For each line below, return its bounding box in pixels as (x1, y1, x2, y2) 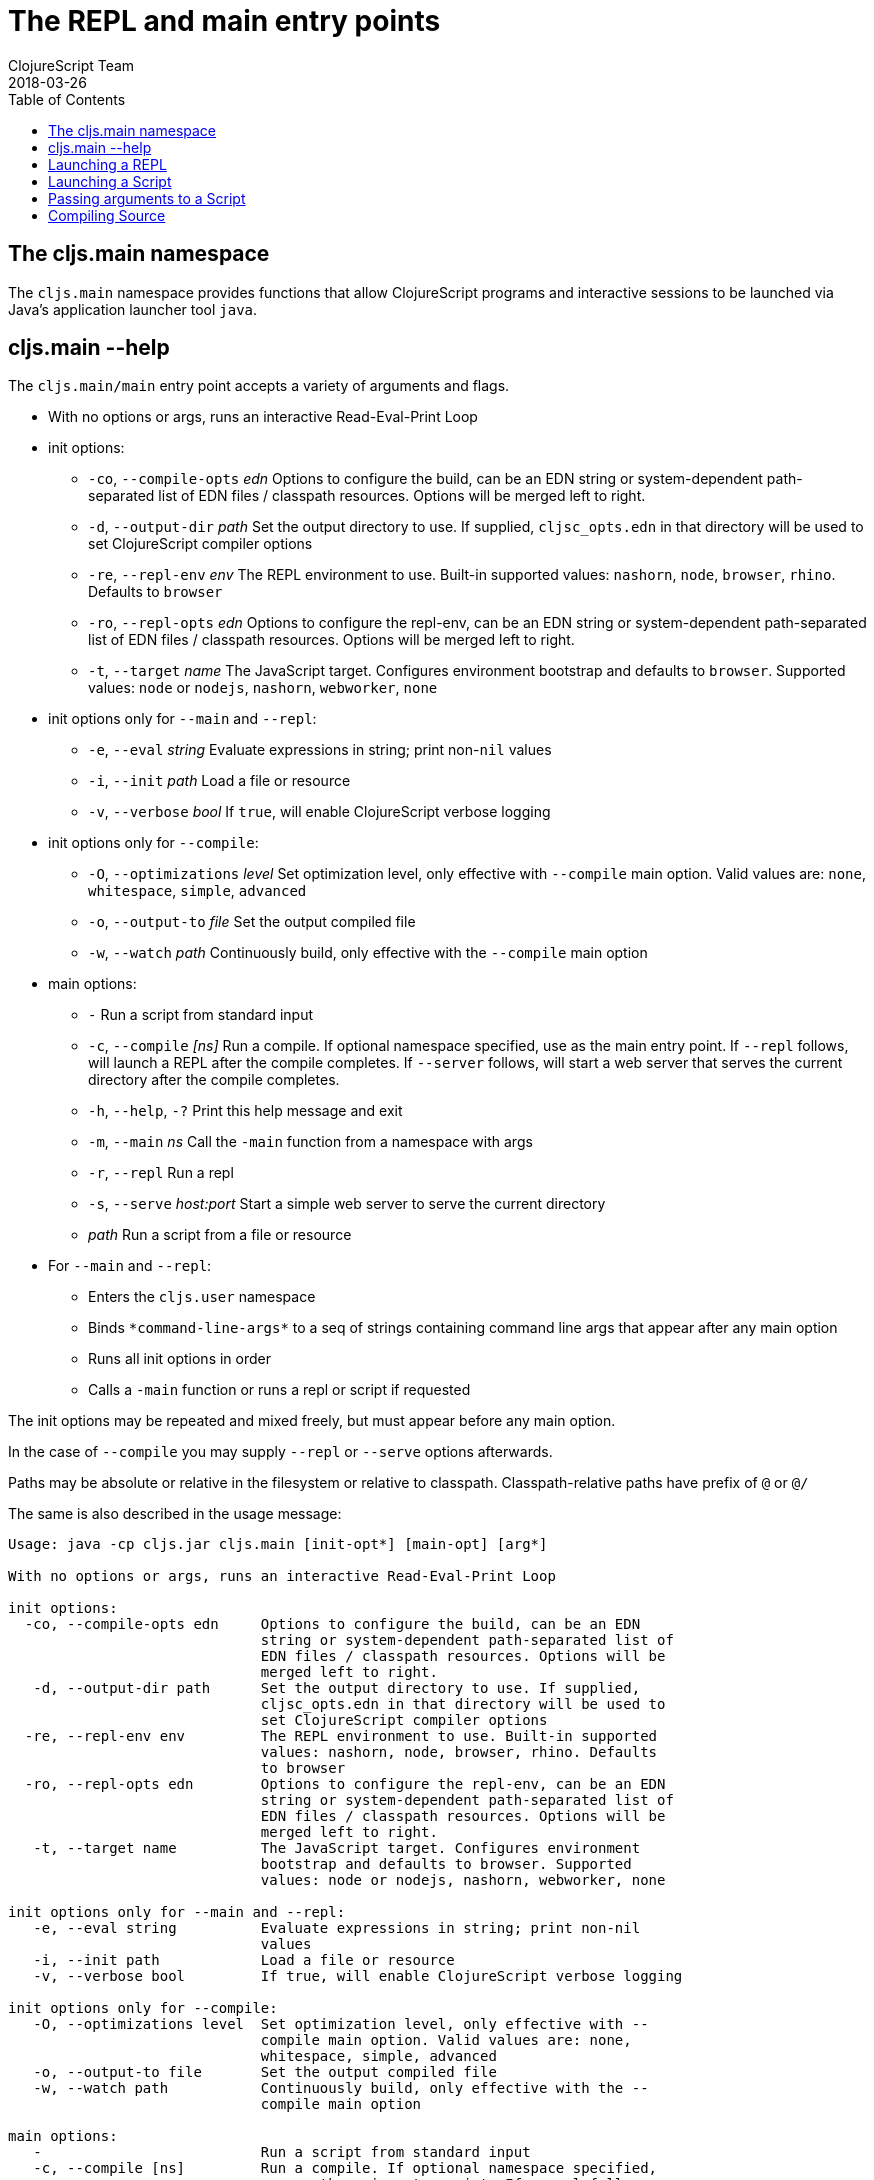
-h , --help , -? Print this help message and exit (88, 1102, 403, 1120)
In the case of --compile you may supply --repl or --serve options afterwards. (8, 1443, 553, 1461)
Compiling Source (48, 206, 166, 224)
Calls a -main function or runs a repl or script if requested (88, 1381, 471, 1399)
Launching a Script (48, 172, 172, 190)
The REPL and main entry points (8, 4, 441, 38)
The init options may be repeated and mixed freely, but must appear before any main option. (8, 1412, 616, 1430)
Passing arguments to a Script (48, 189, 246, 207)
